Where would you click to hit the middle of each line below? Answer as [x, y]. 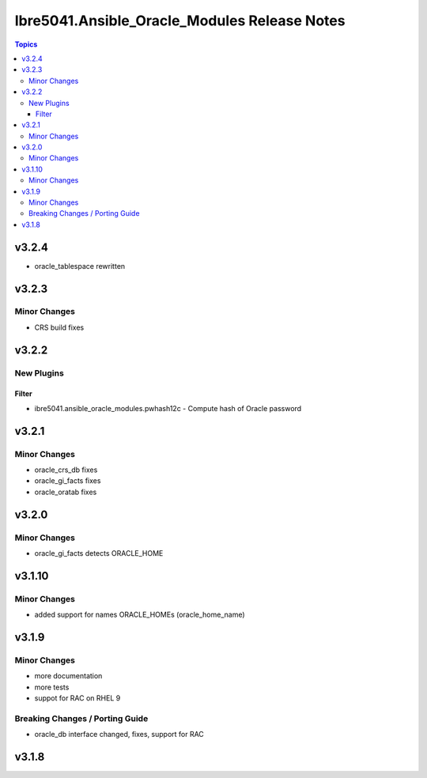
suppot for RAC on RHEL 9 [77, 698]
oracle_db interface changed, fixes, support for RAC [119, 735]
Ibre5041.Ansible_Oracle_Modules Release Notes [180, 21]
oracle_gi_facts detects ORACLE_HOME [99, 553]
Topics [26, 44]
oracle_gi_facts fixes [68, 481]
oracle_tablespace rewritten [80, 266]
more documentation [68, 676]
